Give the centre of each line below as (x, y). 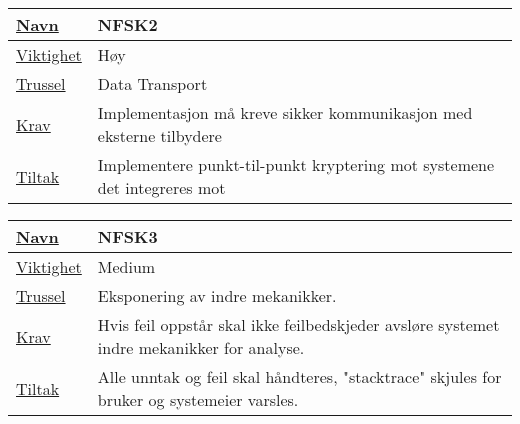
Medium (126, 266)
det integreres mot (161, 187)
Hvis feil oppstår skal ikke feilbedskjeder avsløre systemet (298, 324)
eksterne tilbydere (159, 135)
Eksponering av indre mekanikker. (217, 295)
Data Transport (152, 83)
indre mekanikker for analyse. (201, 347)
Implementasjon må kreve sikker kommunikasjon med (285, 112)
